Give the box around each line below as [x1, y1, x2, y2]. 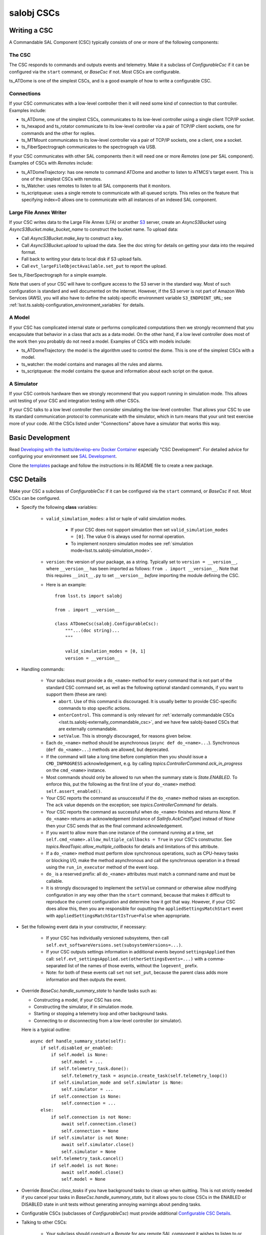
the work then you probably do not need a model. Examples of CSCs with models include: [9, 338, 192, 344]
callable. [46, 878, 64, 884]
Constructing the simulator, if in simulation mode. [33, 1003, 133, 1010]
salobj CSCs [9, 7, 60, 18]
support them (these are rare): [46, 692, 108, 698]
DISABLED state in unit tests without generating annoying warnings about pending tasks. [21, 1201, 201, 1207]
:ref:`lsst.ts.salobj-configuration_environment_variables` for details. [9, 302, 145, 308]
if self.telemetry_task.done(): [51, 1066, 129, 1071]
